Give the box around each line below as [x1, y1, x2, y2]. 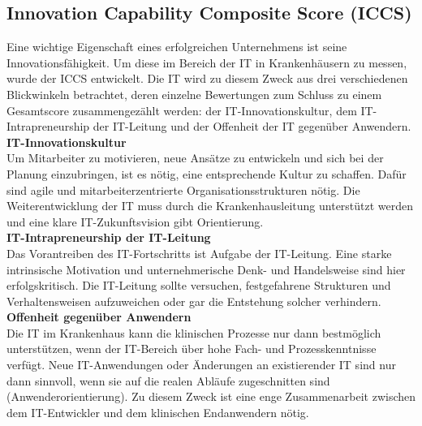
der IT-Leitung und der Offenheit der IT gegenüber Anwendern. [93, 118, 411, 135]
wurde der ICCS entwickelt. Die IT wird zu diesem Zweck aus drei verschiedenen [6, 70, 408, 87]
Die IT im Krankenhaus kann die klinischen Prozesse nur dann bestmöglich [6, 324, 381, 341]
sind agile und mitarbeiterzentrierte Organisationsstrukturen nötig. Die [6, 181, 360, 198]
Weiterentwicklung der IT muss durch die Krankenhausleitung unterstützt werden [6, 197, 414, 214]
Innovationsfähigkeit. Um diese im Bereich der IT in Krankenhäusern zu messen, [6, 54, 407, 71]
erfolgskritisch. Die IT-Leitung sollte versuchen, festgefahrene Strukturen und [6, 277, 391, 294]
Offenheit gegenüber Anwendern [6, 308, 192, 325]
